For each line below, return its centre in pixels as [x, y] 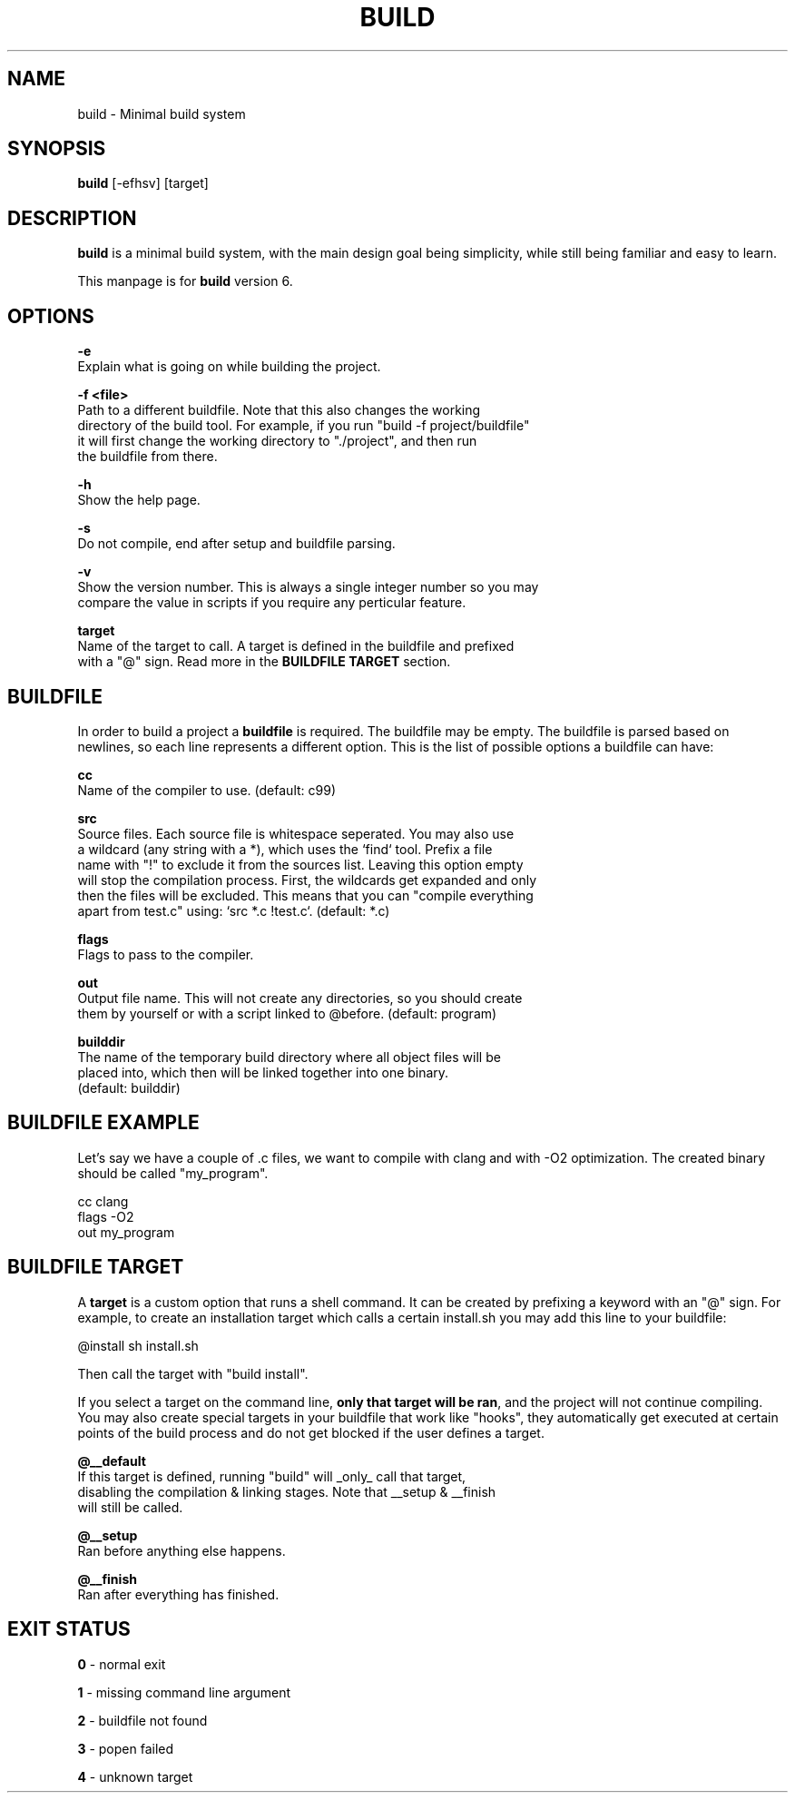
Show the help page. [139, 500]
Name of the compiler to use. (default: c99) [206, 790]
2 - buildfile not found [142, 1720]
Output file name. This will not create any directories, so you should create [300, 998]
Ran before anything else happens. [182, 1550]
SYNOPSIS [57, 149]
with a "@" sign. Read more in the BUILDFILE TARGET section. [264, 662]
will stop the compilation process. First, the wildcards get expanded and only [307, 880]
